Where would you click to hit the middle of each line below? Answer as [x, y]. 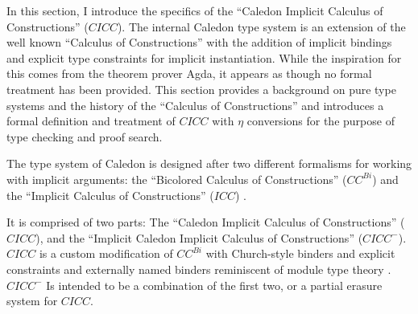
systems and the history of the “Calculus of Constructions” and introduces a [195, 105]
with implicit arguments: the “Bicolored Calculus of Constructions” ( [177, 179]
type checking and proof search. [85, 136]
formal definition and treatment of [91, 121]
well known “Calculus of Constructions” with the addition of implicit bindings [199, 42]
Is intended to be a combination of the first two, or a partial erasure [214, 285]
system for [32, 301]
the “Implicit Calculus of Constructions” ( [110, 195]
